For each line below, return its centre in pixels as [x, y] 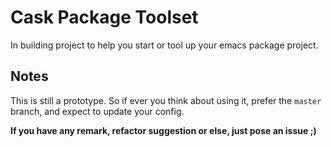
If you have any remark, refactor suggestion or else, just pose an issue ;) [163, 130]
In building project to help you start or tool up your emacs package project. [164, 45]
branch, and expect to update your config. [97, 111]
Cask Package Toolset [104, 17]
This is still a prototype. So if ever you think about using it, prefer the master [166, 100]
